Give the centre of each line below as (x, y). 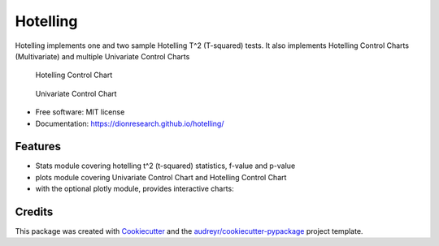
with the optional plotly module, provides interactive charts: (135, 189)
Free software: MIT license (80, 112)
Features (38, 147)
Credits (34, 212)
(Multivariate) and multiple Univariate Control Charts (102, 56)
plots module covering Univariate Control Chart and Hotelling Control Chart (161, 177)
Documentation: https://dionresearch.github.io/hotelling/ (130, 123)
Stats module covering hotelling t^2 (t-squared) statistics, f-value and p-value (165, 166)
